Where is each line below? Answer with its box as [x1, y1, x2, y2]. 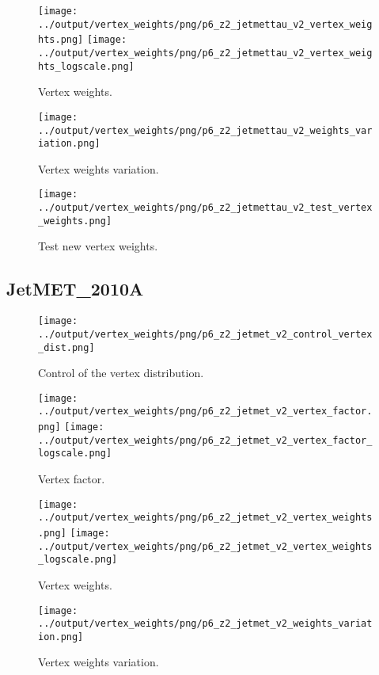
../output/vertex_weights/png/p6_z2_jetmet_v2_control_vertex [38, 328, 373, 340]
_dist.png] [38, 341, 95, 353]
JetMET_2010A [6, 276, 144, 301]
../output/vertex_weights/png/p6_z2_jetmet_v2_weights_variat [38, 618, 373, 630]
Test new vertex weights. [38, 238, 158, 254]
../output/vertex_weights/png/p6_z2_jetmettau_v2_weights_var [38, 124, 373, 136]
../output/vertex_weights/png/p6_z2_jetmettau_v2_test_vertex [38, 202, 373, 214]
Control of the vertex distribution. [38, 364, 204, 381]
